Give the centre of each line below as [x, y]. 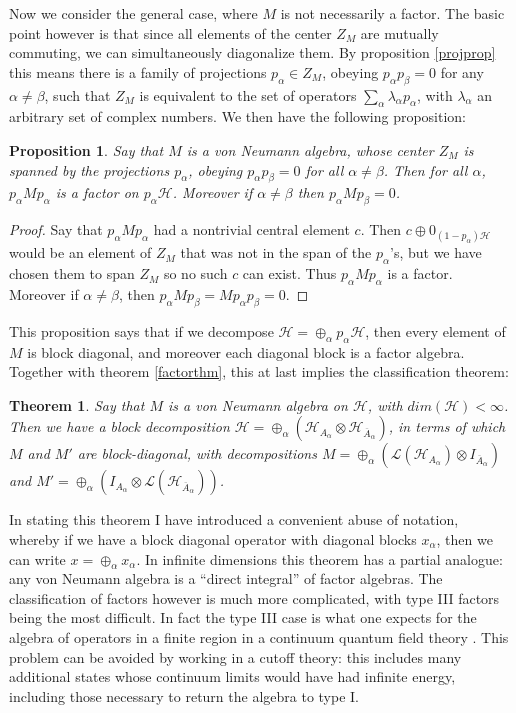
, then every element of [435, 330]
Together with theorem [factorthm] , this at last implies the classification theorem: [259, 371]
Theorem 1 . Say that [77, 404]
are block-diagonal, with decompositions [197, 453]
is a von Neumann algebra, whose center [310, 149]
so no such [195, 273]
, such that [77, 94]
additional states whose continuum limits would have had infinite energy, [232, 676]
